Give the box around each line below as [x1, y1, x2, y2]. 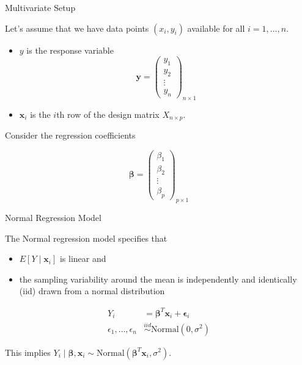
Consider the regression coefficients [5, 129, 136, 142]
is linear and [59, 252, 106, 265]
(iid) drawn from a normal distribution [19, 284, 165, 297]
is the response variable [26, 43, 114, 56]
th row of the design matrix [56, 107, 160, 120]
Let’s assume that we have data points [5, 21, 149, 34]
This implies [5, 345, 51, 358]
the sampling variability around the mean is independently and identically [19, 272, 297, 285]
